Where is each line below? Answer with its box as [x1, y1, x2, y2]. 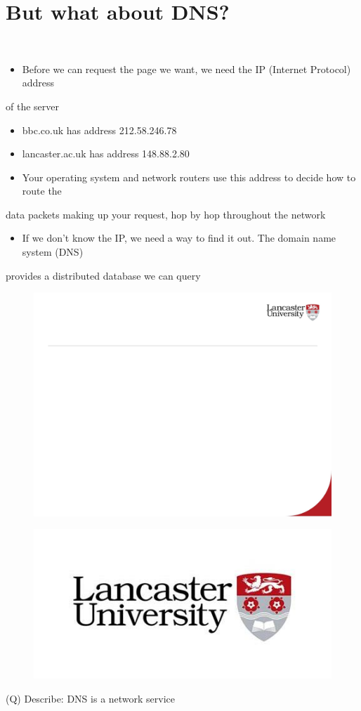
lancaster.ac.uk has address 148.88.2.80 [22, 146, 190, 161]
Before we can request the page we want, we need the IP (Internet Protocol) [22, 61, 351, 76]
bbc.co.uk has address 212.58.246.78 [22, 122, 177, 137]
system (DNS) [22, 244, 84, 259]
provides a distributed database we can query [6, 268, 201, 282]
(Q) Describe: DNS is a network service [6, 691, 176, 705]
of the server [6, 98, 59, 113]
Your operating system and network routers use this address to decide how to [22, 169, 356, 184]
